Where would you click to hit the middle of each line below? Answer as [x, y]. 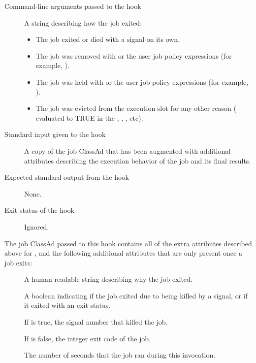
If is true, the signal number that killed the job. [96, 322]
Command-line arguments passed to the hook [73, 6]
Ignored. [37, 226]
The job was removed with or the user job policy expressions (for [134, 55]
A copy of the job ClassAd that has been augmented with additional [128, 150]
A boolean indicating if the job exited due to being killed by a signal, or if [136, 295]
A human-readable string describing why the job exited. [108, 279]
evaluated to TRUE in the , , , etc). [89, 117]
